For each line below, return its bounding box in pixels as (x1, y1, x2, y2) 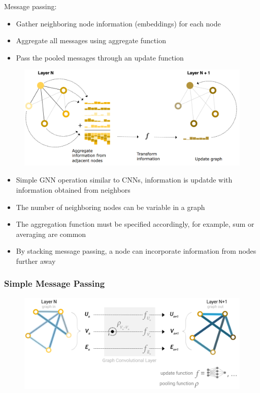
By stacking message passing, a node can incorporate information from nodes (16, 246, 256, 256)
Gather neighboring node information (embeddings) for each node (16, 18, 221, 28)
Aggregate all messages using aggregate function (16, 35, 166, 46)
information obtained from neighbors (16, 184, 131, 195)
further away (16, 255, 56, 266)
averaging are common (16, 228, 86, 239)
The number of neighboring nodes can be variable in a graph (16, 201, 205, 212)
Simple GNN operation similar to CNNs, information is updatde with (16, 174, 233, 185)
